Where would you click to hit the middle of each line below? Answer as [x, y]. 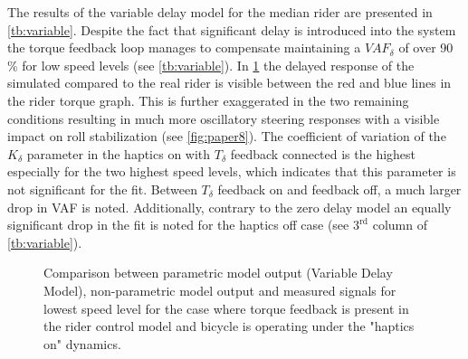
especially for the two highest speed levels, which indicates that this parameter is [232, 171]
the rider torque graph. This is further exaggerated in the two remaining [208, 100]
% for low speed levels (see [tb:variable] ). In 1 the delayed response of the [211, 65]
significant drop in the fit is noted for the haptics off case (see [178, 225]
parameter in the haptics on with [119, 153]
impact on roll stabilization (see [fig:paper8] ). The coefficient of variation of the [227, 136]
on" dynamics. [82, 343]
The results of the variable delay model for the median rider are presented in [220, 12]
